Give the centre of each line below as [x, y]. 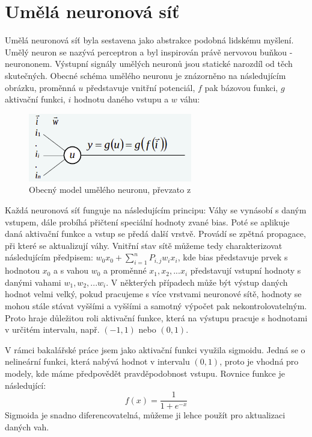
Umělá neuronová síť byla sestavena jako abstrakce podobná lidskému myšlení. [149, 40]
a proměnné [125, 270]
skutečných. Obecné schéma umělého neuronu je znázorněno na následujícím [145, 75]
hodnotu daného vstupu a [121, 99]
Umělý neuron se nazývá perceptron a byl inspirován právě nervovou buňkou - [149, 52]
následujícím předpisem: [49, 257]
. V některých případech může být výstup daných [197, 282]
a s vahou [71, 270]
